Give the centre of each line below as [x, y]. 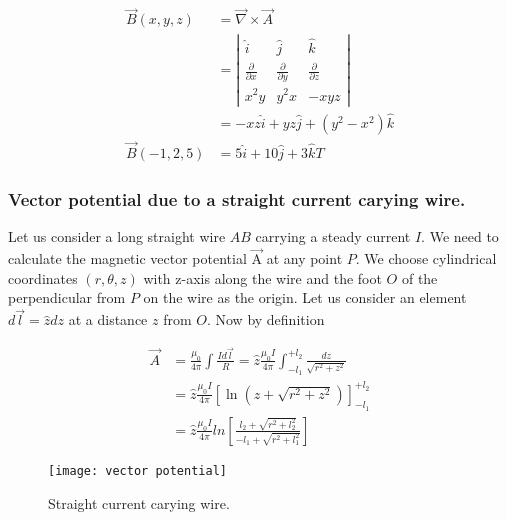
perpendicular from [67, 297]
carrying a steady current [333, 236]
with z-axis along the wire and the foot [262, 277]
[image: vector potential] [137, 470]
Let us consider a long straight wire [117, 236]
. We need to [460, 236]
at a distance [108, 319]
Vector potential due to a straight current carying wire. [237, 199]
